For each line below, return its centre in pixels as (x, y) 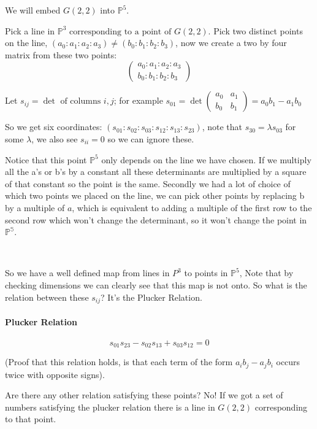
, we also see (55, 138)
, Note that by (266, 273)
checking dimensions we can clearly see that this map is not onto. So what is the (156, 284)
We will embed (33, 10)
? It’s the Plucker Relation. (151, 297)
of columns (81, 102)
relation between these (47, 297)
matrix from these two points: (61, 54)
